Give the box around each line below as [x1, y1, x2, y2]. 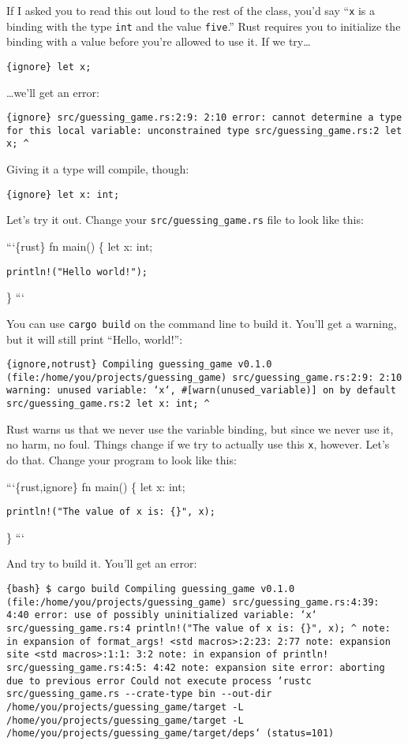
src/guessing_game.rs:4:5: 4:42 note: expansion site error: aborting [6, 661, 385, 673]
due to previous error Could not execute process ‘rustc [6, 675, 312, 687]
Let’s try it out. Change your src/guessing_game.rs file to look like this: [6, 211, 364, 228]
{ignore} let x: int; [6, 188, 120, 200]
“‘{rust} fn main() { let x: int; [6, 238, 153, 255]
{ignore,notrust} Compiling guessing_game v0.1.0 [6, 359, 272, 371]
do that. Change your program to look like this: [6, 452, 237, 467]
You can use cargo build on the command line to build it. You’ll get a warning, [6, 315, 397, 331]
